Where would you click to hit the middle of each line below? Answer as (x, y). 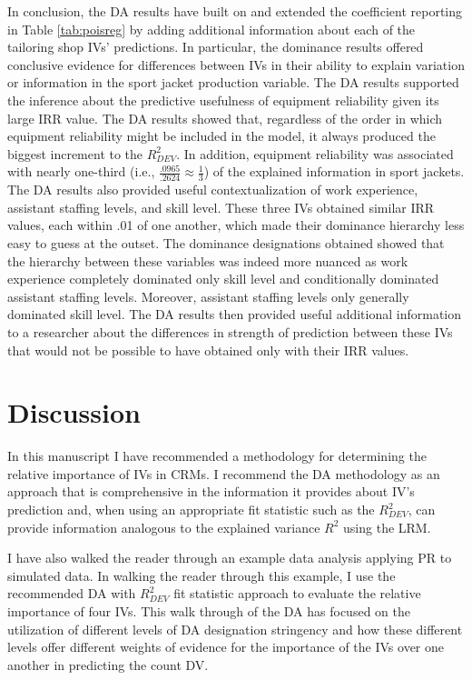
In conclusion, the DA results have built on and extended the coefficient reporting (235, 11)
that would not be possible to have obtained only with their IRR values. (208, 350)
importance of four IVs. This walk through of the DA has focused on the (209, 610)
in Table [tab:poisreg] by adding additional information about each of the (211, 29)
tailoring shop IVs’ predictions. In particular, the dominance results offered (216, 47)
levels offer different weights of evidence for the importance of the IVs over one (226, 647)
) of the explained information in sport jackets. (334, 171)
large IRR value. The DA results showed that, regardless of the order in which (225, 118)
